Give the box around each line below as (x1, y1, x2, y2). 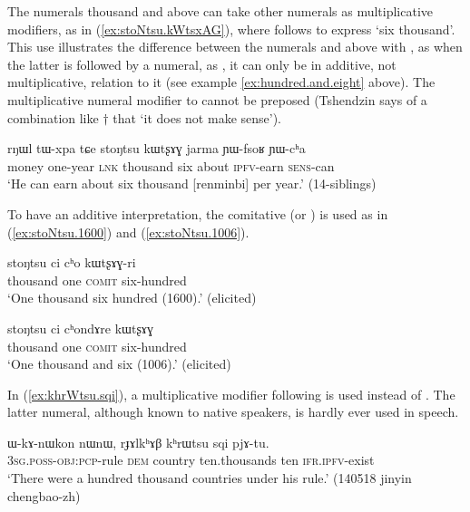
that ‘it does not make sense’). (113, 108, 281, 127)
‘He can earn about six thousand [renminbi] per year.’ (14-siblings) (7, 174, 377, 193)
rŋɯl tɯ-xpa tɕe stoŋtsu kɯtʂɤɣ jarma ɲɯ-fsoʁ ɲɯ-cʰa (7, 139, 306, 158)
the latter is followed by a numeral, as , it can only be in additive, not (7, 54, 397, 73)
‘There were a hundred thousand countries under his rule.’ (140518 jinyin (7, 469, 412, 488)
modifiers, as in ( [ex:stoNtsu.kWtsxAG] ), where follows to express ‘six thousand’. (7, 19, 455, 38)
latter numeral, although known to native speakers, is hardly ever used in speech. (7, 402, 459, 421)
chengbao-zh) (7, 486, 81, 505)
